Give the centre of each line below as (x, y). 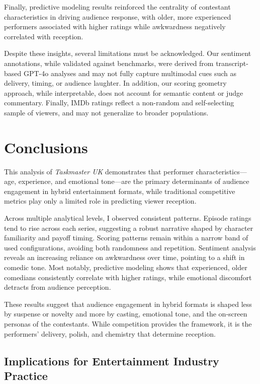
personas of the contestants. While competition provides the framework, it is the (128, 323)
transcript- (232, 63)
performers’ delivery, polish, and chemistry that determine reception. (110, 333)
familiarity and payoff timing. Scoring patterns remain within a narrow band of (126, 238)
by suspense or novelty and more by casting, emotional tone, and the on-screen (126, 314)
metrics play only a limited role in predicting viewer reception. (100, 201)
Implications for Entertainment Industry (112, 361)
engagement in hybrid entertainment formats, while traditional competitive (120, 191)
